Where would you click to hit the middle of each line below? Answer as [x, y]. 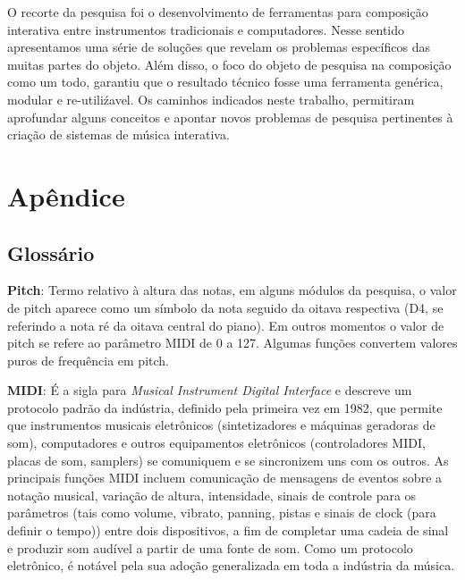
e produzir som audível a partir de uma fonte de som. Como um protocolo [210, 547]
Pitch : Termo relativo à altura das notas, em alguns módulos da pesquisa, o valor [232, 290]
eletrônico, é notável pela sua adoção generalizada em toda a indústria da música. [231, 565]
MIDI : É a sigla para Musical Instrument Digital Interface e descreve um [210, 390]
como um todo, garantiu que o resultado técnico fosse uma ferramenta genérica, [225, 82]
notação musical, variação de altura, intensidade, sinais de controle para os [212, 495]
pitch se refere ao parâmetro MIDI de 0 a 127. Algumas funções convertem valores [232, 343]
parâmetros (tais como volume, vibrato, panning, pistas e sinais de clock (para [222, 513]
